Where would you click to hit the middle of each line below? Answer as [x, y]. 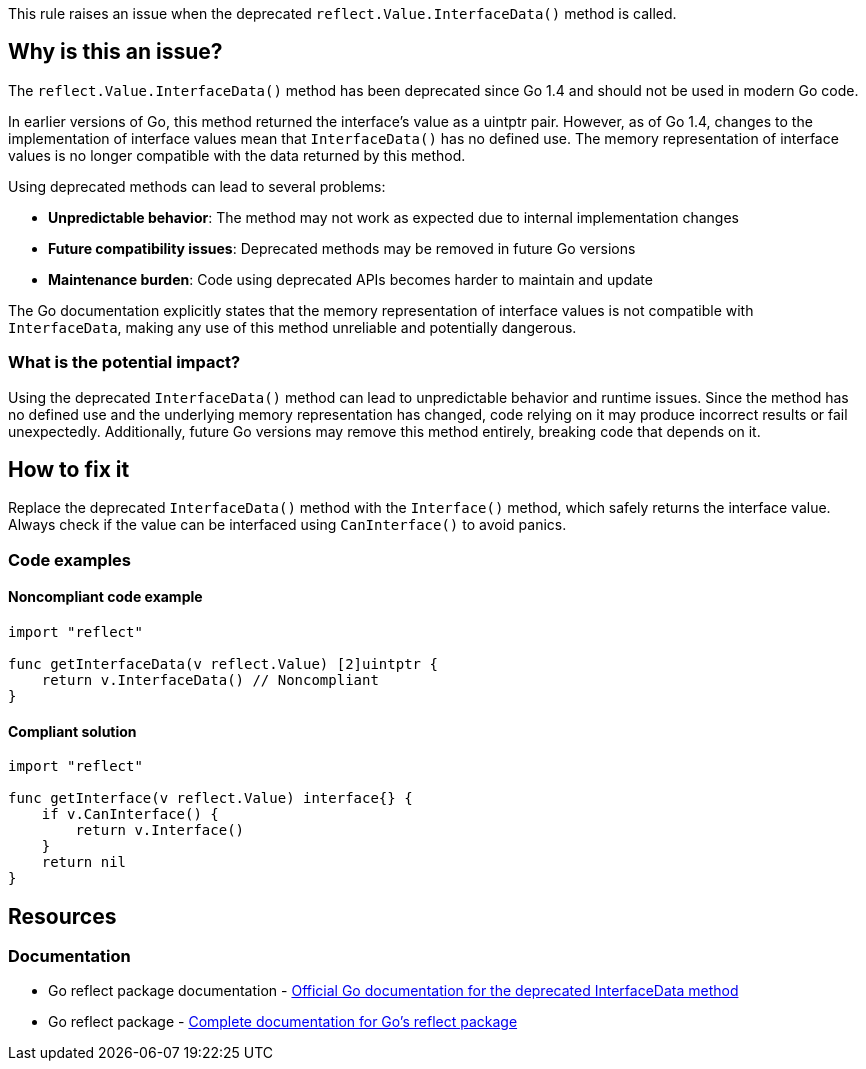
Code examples [70, 559]
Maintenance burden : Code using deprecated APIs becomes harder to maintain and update [350, 279]
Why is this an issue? [115, 52]
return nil [84, 862]
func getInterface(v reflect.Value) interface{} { [210, 798]
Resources [62, 916]
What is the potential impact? [124, 362]
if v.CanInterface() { [130, 814]
